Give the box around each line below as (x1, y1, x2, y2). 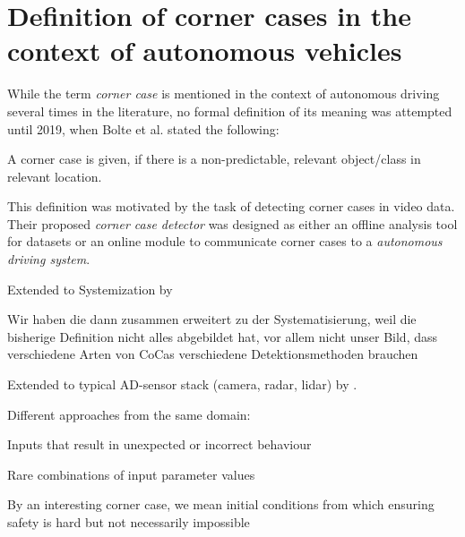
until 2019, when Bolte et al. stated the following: (7, 119, 280, 138)
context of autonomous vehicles (7, 32, 402, 69)
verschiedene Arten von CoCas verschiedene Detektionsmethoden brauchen (7, 345, 418, 363)
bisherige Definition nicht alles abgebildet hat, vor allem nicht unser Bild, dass (7, 327, 438, 345)
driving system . (7, 250, 90, 268)
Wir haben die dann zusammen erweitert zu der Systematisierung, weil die (7, 310, 417, 328)
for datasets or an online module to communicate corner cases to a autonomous (7, 232, 443, 251)
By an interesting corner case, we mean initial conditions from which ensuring (7, 495, 435, 514)
